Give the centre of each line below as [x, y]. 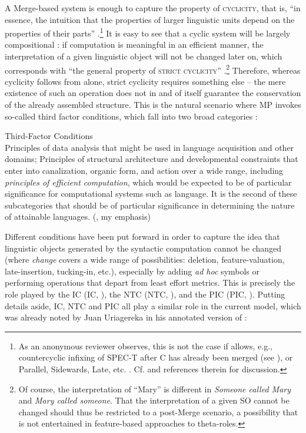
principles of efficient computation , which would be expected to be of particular [148, 182]
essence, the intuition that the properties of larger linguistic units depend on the [150, 19]
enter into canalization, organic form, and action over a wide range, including [144, 171]
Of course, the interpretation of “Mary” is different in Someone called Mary [155, 389]
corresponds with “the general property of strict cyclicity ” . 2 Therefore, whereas [153, 69]
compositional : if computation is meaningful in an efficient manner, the [134, 44]
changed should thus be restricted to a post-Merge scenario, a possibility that [158, 411]
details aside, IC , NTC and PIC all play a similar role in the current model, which [153, 305]
